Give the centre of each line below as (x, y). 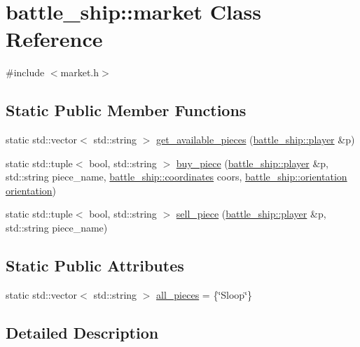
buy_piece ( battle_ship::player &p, (252, 163)
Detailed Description (82, 332)
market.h (80, 72)
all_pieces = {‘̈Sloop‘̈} (205, 294)
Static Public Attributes (95, 265)
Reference (54, 39)
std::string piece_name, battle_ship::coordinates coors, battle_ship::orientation (176, 177)
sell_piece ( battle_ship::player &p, (251, 214)
